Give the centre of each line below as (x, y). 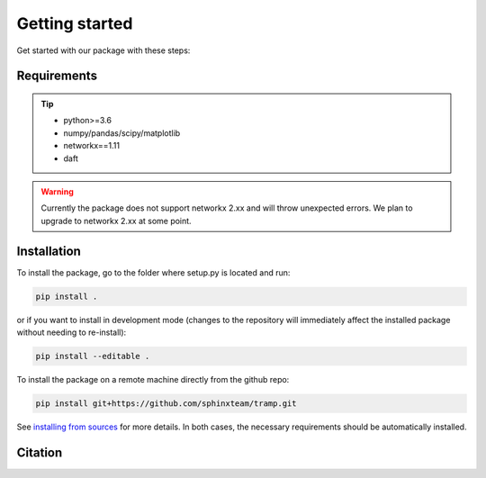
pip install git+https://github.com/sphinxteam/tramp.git (166, 403)
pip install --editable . (93, 356)
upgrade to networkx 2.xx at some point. (117, 221)
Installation (49, 251)
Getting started (75, 23)
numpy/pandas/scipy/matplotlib (122, 133)
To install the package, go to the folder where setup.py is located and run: (153, 272)
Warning (57, 191)
